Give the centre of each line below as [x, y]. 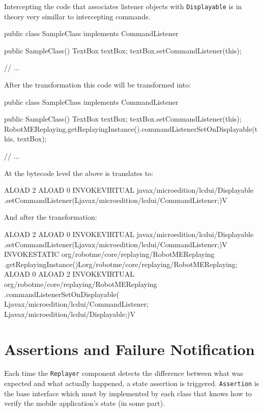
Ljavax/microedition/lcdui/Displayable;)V [70, 314]
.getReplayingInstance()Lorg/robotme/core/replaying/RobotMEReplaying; [121, 264]
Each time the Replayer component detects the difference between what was [124, 373]
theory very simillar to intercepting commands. [77, 16]
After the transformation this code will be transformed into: [98, 85]
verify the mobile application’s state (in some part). [85, 403]
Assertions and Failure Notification [129, 349]
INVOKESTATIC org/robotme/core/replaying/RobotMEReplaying [109, 254]
